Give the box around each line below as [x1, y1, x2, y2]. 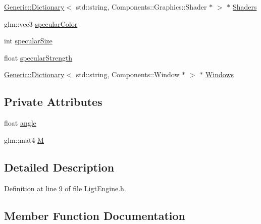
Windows [205, 69, 234, 80]
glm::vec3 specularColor [4, 18, 78, 29]
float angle [4, 118, 36, 128]
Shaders [232, 2, 257, 12]
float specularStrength [4, 52, 73, 63]
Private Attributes [4, 94, 102, 109]
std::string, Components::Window [76, 69, 180, 80]
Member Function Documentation [4, 207, 186, 223]
